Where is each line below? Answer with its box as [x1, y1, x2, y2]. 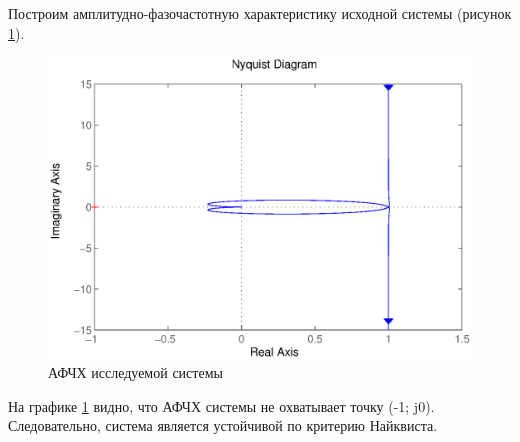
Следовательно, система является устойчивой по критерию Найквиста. [8, 415, 438, 436]
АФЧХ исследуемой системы [48, 362, 223, 383]
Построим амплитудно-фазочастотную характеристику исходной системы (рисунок [8, 3, 512, 23]
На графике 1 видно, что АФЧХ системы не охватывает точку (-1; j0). [8, 395, 435, 416]
